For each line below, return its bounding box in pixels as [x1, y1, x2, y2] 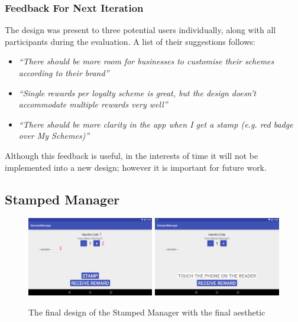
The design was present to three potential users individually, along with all [5, 24, 276, 36]
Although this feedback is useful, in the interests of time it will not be [5, 149, 258, 161]
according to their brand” [18, 67, 109, 79]
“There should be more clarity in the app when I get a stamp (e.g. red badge [18, 118, 293, 130]
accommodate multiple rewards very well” [18, 98, 168, 110]
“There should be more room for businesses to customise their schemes [18, 55, 274, 67]
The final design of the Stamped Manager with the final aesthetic [28, 305, 265, 318]
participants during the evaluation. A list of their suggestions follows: [5, 35, 255, 47]
